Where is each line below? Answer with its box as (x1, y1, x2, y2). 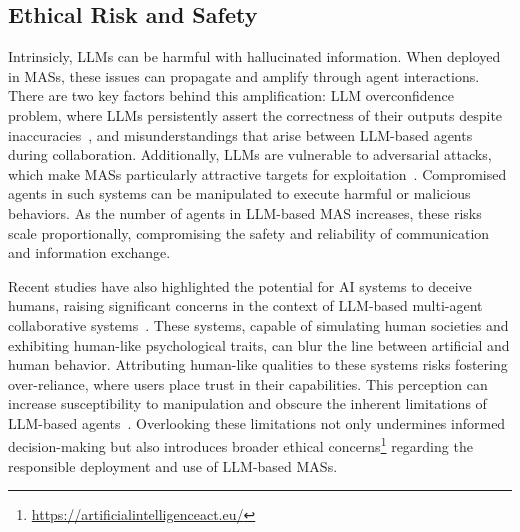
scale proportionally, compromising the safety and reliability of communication (8, 222, 490, 243)
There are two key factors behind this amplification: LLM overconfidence (8, 85, 454, 106)
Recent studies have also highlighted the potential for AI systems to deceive (8, 275, 472, 296)
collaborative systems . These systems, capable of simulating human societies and (8, 314, 509, 335)
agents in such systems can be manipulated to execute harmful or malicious (8, 183, 471, 204)
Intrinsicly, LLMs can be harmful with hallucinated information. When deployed (8, 46, 501, 67)
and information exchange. (8, 242, 171, 263)
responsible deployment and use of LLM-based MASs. (8, 455, 338, 476)
